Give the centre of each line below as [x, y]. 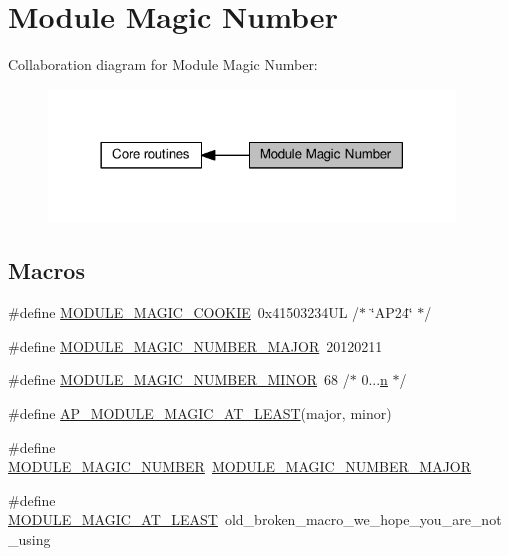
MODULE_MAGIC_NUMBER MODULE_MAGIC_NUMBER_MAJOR [240, 466]
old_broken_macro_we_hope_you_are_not [363, 519]
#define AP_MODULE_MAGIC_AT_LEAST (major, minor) [200, 412]
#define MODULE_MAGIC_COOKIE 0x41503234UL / [184, 312]
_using [29, 538]
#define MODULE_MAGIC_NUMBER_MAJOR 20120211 [195, 345]
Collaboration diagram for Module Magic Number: [163, 64]
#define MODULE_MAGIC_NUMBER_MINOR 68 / [179, 379]
